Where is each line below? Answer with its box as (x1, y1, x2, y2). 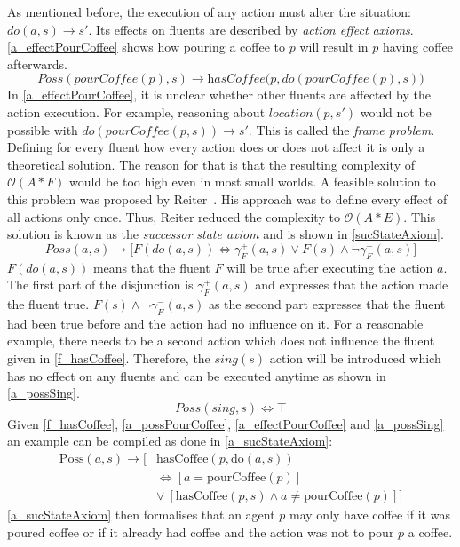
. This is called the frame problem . (248, 120, 435, 139)
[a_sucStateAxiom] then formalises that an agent (7, 505, 275, 524)
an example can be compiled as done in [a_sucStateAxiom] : (7, 432, 333, 450)
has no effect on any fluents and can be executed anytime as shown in (7, 366, 386, 384)
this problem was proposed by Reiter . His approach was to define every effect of (7, 189, 448, 208)
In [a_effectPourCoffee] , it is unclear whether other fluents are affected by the (7, 85, 431, 104)
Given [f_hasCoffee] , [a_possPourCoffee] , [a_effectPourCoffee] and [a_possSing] (7, 414, 444, 432)
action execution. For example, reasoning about (7, 102, 266, 121)
